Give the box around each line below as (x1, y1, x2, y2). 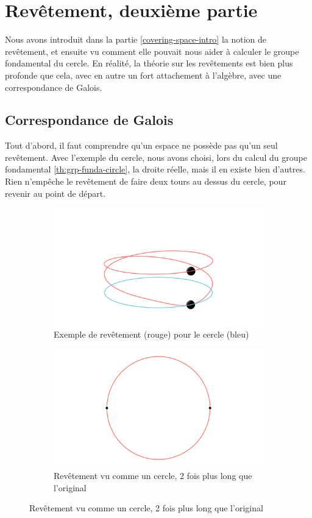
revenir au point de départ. (5, 186, 106, 199)
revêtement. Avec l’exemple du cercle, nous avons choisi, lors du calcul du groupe (5, 151, 307, 163)
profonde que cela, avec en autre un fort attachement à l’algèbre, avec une (5, 68, 282, 81)
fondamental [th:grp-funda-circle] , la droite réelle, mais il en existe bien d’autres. (5, 163, 305, 176)
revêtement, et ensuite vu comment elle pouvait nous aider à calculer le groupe (5, 44, 299, 57)
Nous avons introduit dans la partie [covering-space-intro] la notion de (5, 33, 267, 46)
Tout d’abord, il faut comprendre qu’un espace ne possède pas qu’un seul (5, 139, 278, 152)
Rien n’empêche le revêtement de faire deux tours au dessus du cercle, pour (5, 175, 286, 188)
